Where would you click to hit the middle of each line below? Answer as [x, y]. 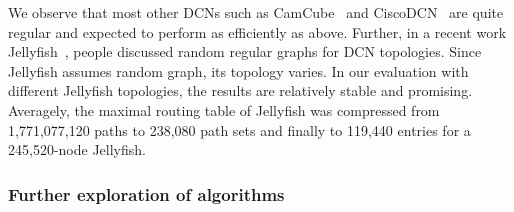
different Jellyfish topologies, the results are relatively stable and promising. [240, 90]
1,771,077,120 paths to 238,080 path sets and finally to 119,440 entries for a [239, 129]
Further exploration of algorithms [146, 193]
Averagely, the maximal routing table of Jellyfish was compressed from [224, 109]
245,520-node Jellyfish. [77, 149]
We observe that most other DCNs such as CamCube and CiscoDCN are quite [256, 12]
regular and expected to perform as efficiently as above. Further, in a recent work [257, 31]
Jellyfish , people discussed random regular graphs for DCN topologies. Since [245, 51]
